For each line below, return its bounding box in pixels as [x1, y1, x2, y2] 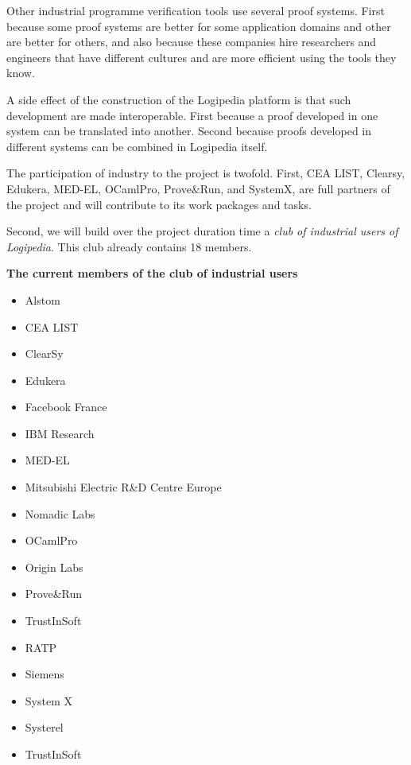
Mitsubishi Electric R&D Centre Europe [25, 479, 222, 495]
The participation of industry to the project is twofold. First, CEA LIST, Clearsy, [6, 165, 405, 181]
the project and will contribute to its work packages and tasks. [6, 196, 312, 212]
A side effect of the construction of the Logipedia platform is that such [6, 91, 351, 107]
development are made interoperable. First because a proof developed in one [6, 107, 378, 123]
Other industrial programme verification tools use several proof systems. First [6, 2, 385, 18]
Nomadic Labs [25, 505, 95, 522]
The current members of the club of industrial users [6, 265, 298, 282]
